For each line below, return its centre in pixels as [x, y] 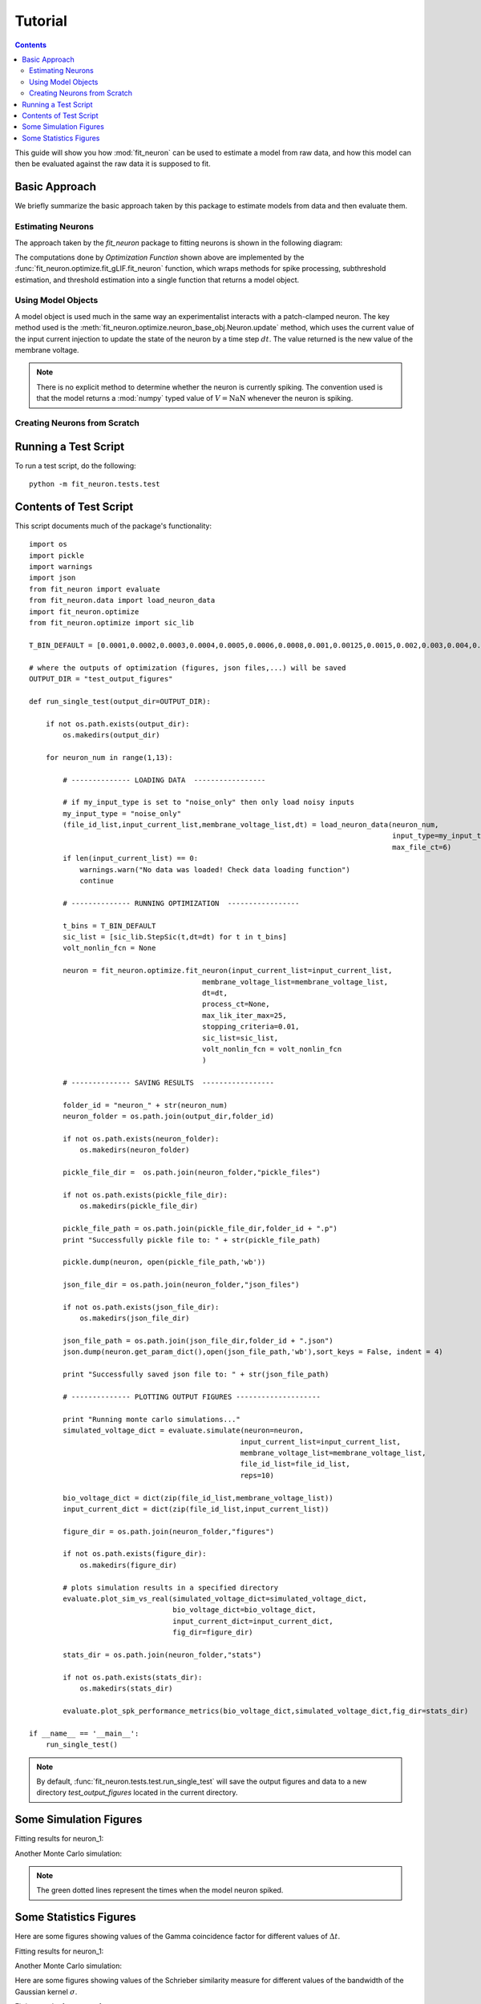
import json [53, 578]
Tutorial [41, 21]
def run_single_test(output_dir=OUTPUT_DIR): [120, 701]
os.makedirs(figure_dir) [129, 1565]
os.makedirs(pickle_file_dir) [139, 1206]
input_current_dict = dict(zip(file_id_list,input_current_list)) [196, 1509]
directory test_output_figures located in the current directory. [137, 1792]
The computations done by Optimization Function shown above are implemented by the [160, 257]
